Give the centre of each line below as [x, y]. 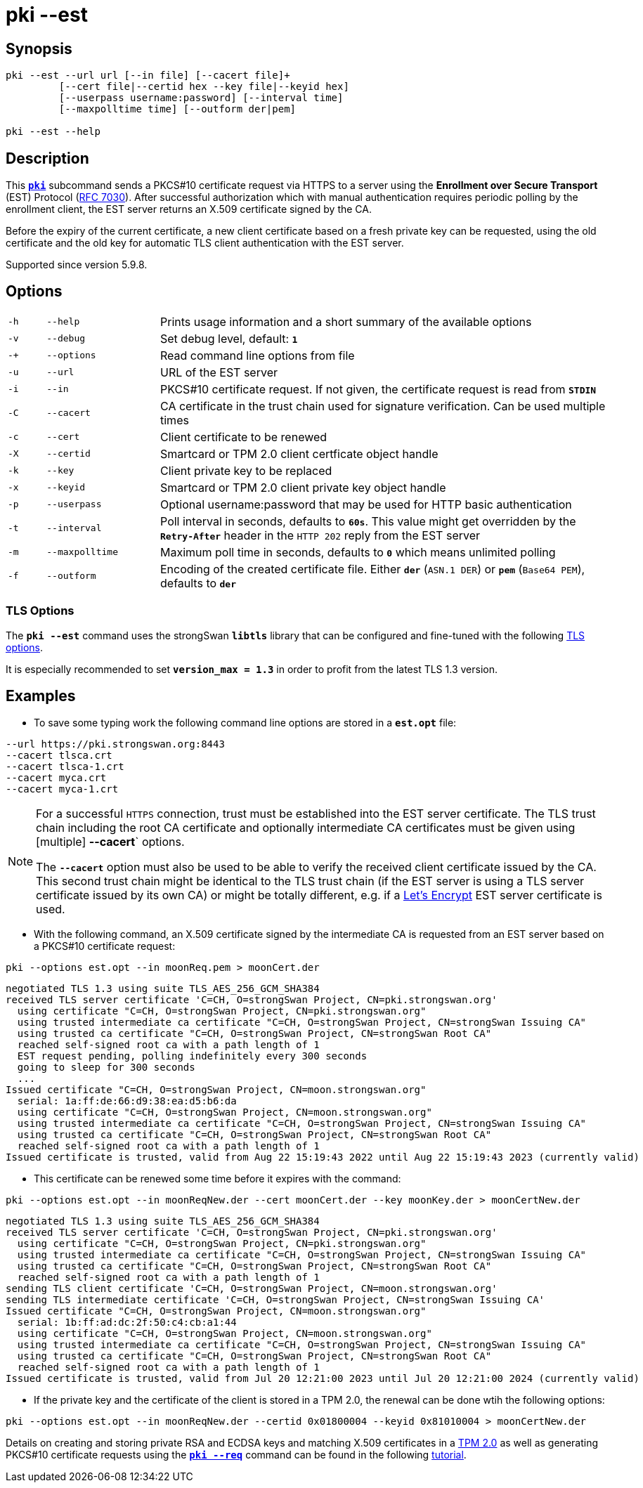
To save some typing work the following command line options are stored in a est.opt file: [245, 723]
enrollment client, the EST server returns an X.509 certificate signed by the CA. [189, 209]
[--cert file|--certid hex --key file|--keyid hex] [204, 87]
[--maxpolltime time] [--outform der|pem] [177, 109]
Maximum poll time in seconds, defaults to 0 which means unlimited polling [358, 552]
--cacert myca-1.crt [62, 789]
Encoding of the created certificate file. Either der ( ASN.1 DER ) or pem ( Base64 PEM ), [373, 569]
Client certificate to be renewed [244, 437]
